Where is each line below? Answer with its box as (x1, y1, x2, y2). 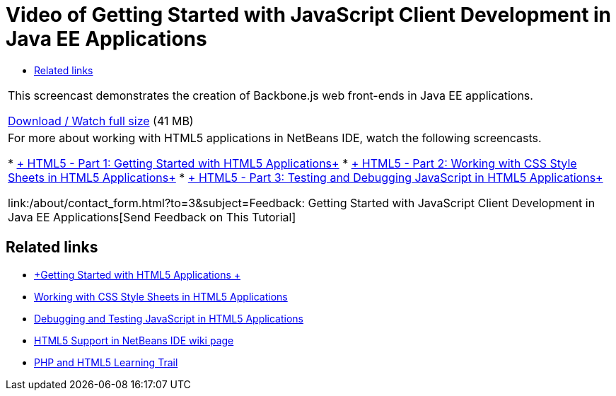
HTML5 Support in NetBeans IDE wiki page (34, 334, 234, 346)
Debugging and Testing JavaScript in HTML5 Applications (34, 312, 304, 325)
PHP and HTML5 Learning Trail (34, 356, 178, 368)
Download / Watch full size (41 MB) (8, 113, 194, 128)
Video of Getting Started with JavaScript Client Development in (6, 3, 612, 27)
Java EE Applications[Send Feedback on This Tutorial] (8, 209, 296, 224)
